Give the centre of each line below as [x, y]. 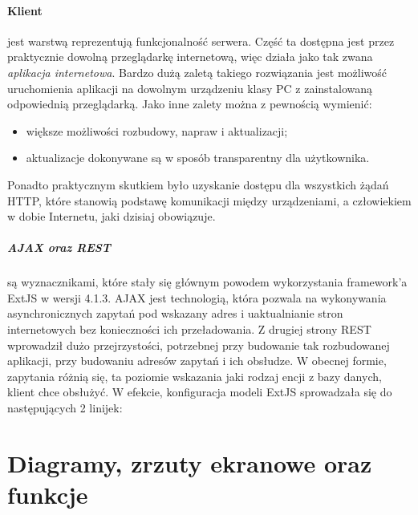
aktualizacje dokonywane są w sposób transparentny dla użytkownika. [198, 158]
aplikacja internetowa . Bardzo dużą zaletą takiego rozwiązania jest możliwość [197, 72]
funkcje [48, 495]
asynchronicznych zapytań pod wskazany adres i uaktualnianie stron [175, 313]
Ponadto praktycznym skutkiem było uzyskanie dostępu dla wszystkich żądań [198, 184]
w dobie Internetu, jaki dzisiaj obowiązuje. [112, 216]
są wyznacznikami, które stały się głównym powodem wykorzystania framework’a [207, 282]
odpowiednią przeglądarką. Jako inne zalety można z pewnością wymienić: [190, 104]
